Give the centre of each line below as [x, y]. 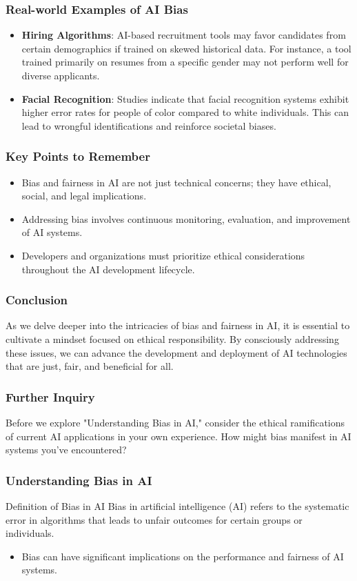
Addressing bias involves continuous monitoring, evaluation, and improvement [186, 218]
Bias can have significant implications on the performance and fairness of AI [183, 556]
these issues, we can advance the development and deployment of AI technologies [176, 352]
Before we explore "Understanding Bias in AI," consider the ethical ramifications [175, 422]
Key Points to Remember [78, 156]
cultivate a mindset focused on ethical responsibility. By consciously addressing [172, 338]
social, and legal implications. [84, 196]
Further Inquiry [50, 396]
